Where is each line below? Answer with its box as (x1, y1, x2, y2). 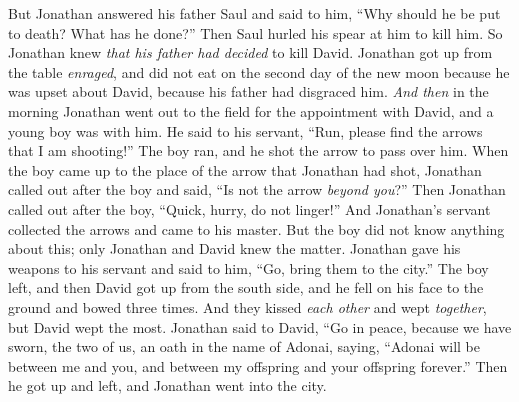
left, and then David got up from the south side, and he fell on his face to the (8, 277, 484, 298)
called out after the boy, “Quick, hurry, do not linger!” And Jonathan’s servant (8, 198, 491, 219)
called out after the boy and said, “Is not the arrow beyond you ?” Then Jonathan (8, 179, 506, 200)
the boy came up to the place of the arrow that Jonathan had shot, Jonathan (8, 159, 482, 180)
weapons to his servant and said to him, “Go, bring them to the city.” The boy (8, 257, 489, 278)
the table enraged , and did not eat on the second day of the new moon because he (8, 61, 510, 82)
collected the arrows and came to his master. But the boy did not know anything (8, 218, 505, 239)
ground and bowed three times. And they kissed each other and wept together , (8, 296, 487, 317)
